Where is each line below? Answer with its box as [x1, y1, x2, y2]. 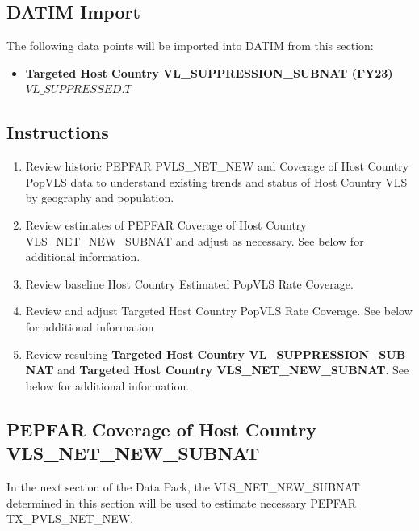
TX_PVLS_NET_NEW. [6, 510, 134, 527]
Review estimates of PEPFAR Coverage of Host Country [25, 216, 307, 233]
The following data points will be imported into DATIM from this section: [6, 37, 374, 54]
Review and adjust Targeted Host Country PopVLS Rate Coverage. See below [25, 302, 413, 319]
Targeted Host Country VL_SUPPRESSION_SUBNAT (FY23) [25, 64, 393, 81]
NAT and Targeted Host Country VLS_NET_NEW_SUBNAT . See [25, 361, 409, 378]
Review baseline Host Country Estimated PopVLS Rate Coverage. [25, 275, 354, 292]
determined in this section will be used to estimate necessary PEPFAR [6, 494, 357, 511]
